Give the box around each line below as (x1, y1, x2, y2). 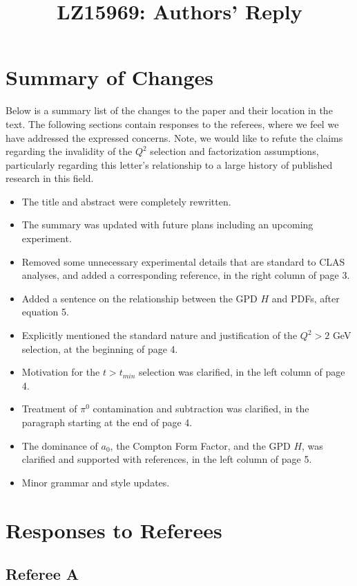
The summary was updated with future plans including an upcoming (21, 217, 313, 232)
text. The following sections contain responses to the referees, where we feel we (6, 116, 339, 131)
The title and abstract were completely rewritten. (21, 194, 231, 208)
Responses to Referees (6, 515, 222, 544)
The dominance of (21, 438, 98, 452)
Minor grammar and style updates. (21, 475, 170, 489)
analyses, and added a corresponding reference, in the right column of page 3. (21, 268, 350, 282)
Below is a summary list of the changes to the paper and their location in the (6, 103, 333, 118)
